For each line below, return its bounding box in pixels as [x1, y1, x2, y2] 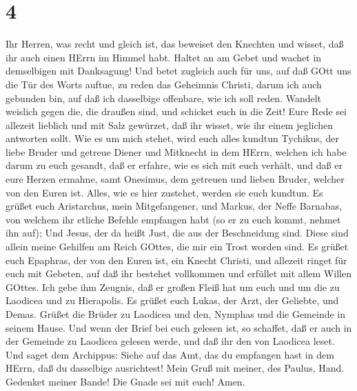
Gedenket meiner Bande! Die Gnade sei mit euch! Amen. [6, 374, 245, 388]
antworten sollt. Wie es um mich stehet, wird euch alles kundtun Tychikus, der [6, 131, 339, 146]
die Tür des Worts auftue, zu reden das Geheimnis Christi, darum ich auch [6, 77, 322, 91]
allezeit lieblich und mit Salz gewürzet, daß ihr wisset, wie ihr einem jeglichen [6, 117, 334, 132]
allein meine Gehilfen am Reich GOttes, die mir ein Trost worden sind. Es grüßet [6, 239, 349, 254]
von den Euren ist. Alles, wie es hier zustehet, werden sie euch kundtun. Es [6, 185, 323, 199]
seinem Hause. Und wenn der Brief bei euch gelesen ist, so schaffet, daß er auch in [6, 320, 352, 334]
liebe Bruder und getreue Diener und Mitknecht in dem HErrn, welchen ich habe [6, 144, 347, 159]
